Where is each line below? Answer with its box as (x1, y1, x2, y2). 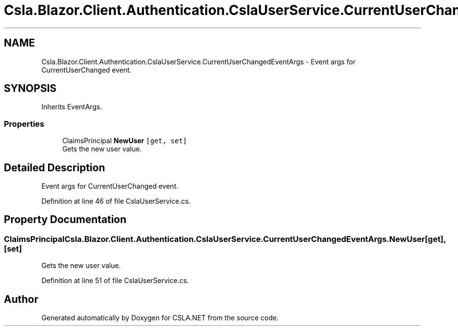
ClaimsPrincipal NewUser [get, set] (62, 136, 187, 145)
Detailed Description (4, 161, 105, 174)
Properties (4, 119, 45, 129)
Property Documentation (4, 213, 127, 226)
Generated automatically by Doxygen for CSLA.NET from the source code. (41, 314, 279, 322)
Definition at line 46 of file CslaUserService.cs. (41, 197, 191, 206)
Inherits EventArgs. (41, 103, 102, 111)
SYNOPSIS (4, 82, 57, 95)
